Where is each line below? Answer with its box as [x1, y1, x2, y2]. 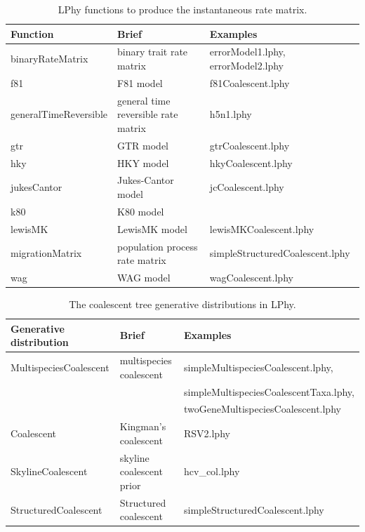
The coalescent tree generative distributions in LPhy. [69, 297, 296, 312]
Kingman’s [119, 419, 166, 434]
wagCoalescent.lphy [209, 270, 293, 284]
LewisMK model [117, 221, 187, 236]
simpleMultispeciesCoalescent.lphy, [184, 359, 333, 374]
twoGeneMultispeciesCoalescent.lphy [184, 401, 341, 416]
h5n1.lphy [209, 107, 252, 121]
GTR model [117, 138, 169, 152]
